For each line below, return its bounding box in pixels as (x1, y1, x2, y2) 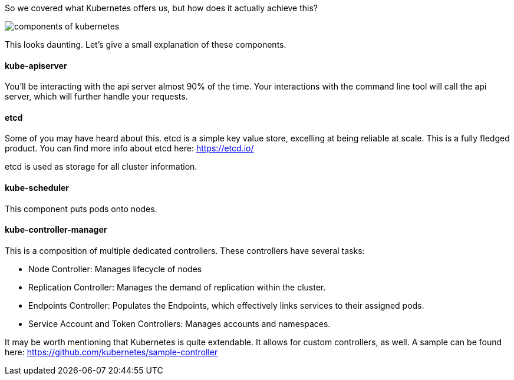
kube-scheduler (5, 183, 70, 193)
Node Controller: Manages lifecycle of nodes (28, 263, 202, 274)
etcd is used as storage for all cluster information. (5, 161, 197, 172)
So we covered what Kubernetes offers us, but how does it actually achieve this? (5, 3, 318, 13)
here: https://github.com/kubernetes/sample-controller (5, 346, 218, 357)
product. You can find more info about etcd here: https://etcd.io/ (5, 143, 254, 154)
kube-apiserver (5, 60, 67, 71)
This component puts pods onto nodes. (5, 203, 157, 214)
